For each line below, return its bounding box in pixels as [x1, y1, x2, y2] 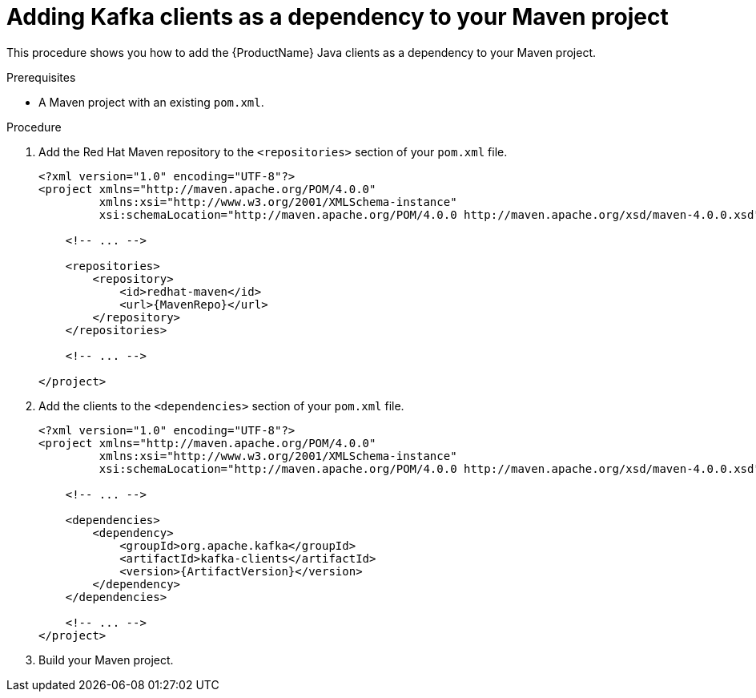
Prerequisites [6, 70, 76, 84]
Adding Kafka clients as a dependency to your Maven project [6, 3, 669, 30]
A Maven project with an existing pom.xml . [38, 95, 264, 109]
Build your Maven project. [38, 652, 174, 667]
